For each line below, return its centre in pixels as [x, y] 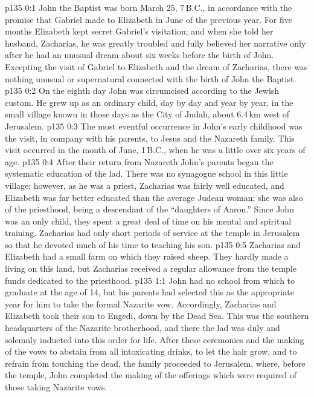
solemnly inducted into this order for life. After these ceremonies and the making [155, 339]
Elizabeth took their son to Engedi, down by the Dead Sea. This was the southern [157, 316]
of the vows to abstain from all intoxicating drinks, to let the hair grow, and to [151, 351]
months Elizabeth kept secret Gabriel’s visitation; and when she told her [139, 31]
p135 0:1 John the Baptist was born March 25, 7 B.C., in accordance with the [149, 7]
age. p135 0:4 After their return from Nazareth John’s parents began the [139, 161]
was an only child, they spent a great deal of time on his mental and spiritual [148, 221]
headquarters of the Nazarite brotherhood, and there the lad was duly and [143, 328]
